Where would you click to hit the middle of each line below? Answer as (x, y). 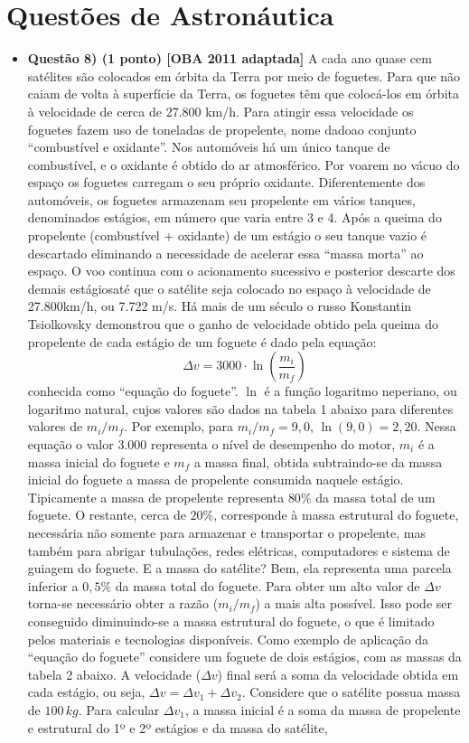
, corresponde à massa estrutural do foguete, (336, 515)
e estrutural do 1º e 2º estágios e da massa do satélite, (178, 727)
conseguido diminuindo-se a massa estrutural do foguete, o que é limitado (231, 621)
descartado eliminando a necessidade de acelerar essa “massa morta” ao (225, 253)
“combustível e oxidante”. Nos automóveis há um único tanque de (209, 147)
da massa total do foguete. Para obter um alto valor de (267, 585)
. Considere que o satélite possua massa (351, 692)
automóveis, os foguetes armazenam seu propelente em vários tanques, (221, 199)
